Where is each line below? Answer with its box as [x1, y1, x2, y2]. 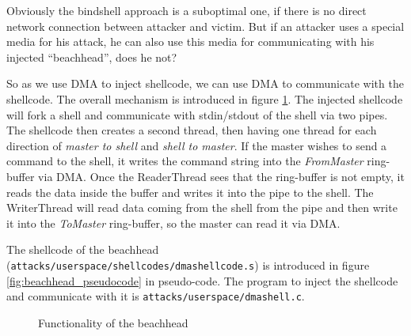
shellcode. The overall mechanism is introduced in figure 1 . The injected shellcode [6, 90, 403, 107]
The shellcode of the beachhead [6, 241, 159, 258]
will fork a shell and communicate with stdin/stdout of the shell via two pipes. [6, 106, 388, 123]
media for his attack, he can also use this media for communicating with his [6, 33, 375, 50]
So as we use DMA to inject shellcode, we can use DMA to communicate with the [6, 75, 404, 92]
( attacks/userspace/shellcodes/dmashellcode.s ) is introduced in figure [6, 256, 370, 273]
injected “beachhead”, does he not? [6, 48, 177, 65]
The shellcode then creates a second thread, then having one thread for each [6, 122, 377, 138]
